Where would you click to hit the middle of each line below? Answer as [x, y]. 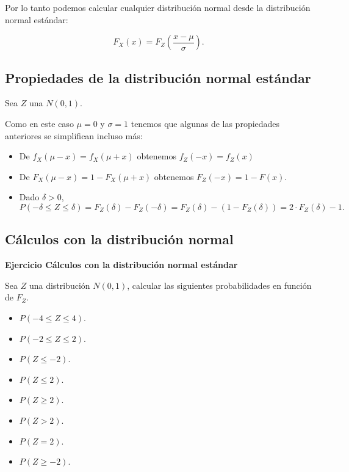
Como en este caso [39, 123]
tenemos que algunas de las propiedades [205, 123]
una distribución [59, 285]
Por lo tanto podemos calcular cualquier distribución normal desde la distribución [158, 7]
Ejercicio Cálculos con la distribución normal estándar [121, 265]
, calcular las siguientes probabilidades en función [219, 285]
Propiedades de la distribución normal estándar [158, 77]
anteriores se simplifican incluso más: [74, 135]
